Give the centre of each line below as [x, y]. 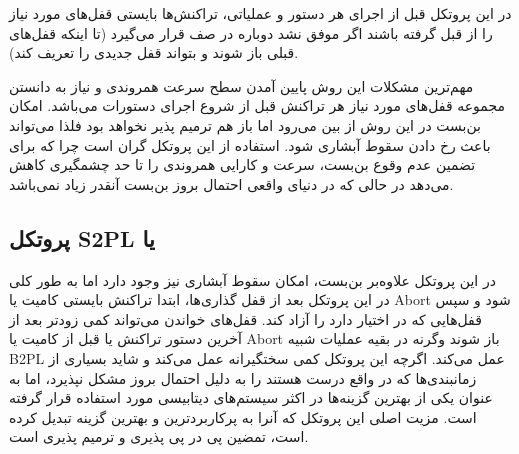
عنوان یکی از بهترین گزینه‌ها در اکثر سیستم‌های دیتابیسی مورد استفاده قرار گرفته [251, 397]
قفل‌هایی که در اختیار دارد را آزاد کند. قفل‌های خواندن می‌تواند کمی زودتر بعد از [245, 318]
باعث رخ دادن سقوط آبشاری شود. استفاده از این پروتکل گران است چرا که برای [250, 144]
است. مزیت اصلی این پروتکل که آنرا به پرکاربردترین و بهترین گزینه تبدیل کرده [243, 416]
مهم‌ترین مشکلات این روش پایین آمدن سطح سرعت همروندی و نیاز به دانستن [241, 85]
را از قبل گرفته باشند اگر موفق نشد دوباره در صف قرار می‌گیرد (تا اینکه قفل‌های [251, 32]
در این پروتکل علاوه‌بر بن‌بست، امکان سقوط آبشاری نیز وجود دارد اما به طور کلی [252, 279]
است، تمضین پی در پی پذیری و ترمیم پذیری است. [159, 436]
